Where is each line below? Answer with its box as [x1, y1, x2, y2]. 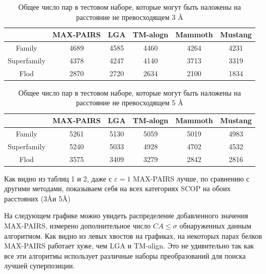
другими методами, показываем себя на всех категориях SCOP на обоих [4, 183, 231, 194]
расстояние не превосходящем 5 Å [76, 97, 183, 108]
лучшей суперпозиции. [4, 260, 75, 271]
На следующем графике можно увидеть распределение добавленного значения [4, 210, 248, 221]
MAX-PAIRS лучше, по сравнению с [133, 173, 250, 184]
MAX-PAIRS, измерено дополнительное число [4, 220, 151, 231]
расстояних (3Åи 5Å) [4, 193, 71, 203]
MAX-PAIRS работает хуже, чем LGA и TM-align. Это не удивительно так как [4, 240, 254, 251]
